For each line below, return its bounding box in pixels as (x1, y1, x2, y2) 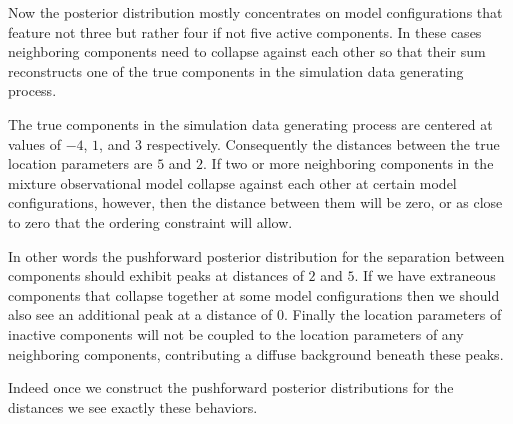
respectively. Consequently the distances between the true (146, 133, 500, 154)
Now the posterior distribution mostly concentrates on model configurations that (8, 2, 503, 22)
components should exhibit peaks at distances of (8, 265, 304, 286)
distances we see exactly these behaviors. (8, 396, 258, 417)
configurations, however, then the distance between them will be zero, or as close (8, 192, 503, 213)
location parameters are (8, 153, 153, 174)
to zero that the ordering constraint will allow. (8, 211, 293, 232)
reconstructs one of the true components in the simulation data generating (8, 60, 464, 81)
